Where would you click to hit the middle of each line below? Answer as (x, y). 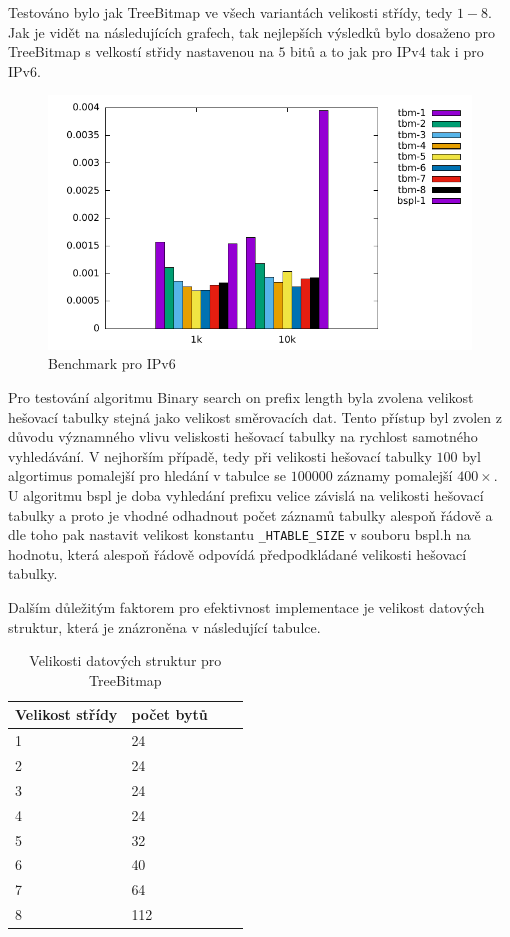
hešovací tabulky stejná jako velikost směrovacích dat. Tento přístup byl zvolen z (255, 416)
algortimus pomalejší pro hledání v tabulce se (147, 475)
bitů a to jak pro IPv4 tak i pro (387, 51)
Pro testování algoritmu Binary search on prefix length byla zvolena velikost (241, 396)
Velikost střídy (66, 714)
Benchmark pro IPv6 (112, 363)
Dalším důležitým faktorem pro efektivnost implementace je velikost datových (246, 606)
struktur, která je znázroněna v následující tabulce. (164, 626)
